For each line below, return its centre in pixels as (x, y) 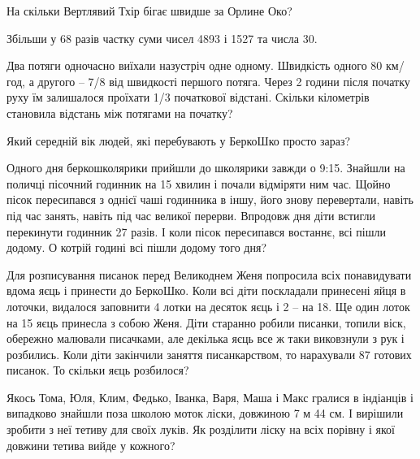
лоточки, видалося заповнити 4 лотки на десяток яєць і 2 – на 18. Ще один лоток (208, 306)
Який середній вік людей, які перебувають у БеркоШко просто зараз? (179, 140)
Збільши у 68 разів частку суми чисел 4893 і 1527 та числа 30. (162, 38)
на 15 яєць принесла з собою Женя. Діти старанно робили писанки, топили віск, (206, 322)
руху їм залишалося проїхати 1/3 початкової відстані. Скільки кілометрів (188, 97)
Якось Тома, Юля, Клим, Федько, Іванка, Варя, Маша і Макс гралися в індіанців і (210, 397)
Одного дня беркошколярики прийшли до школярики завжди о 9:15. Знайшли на (206, 168)
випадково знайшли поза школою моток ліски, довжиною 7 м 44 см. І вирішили (205, 413)
